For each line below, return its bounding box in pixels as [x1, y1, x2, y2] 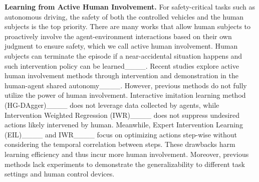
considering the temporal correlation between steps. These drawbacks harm [5, 139, 235, 149]
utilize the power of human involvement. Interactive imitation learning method [5, 90, 246, 100]
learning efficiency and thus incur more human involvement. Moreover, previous [5, 148, 249, 159]
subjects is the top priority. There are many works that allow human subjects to [5, 21, 251, 32]
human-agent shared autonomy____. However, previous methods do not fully [5, 80, 247, 90]
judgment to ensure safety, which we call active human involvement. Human [5, 41, 238, 51]
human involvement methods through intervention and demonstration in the [5, 70, 238, 81]
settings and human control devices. [5, 168, 115, 179]
